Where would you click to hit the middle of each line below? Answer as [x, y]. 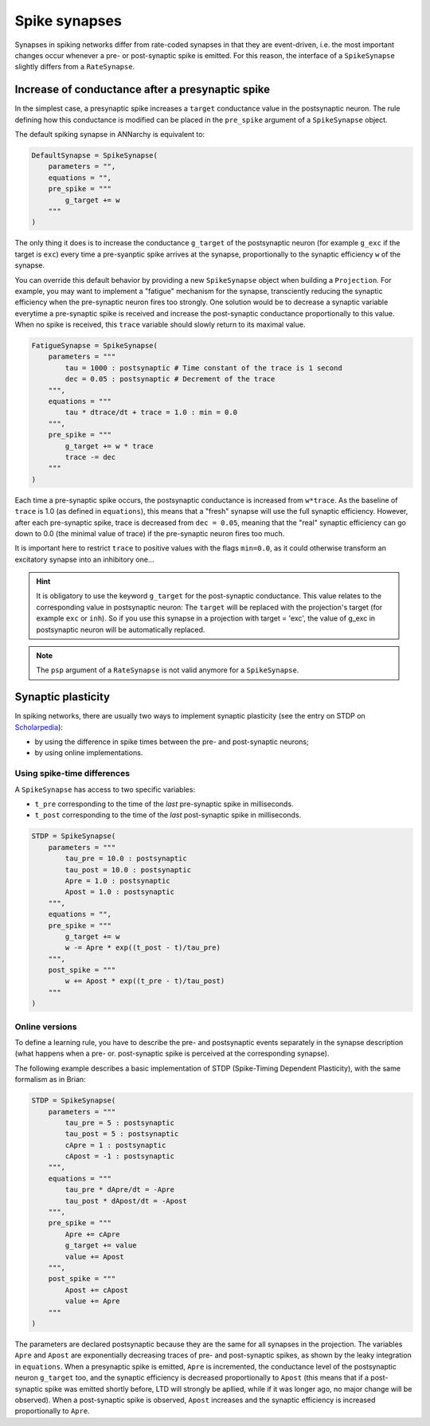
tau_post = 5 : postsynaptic [122, 1134]
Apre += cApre [92, 1234]
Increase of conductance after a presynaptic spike [143, 90]
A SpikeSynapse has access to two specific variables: [105, 789]
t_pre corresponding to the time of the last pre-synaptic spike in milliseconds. [164, 804]
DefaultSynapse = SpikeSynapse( [95, 155]
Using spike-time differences [72, 774]
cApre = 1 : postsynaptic [115, 1145]
